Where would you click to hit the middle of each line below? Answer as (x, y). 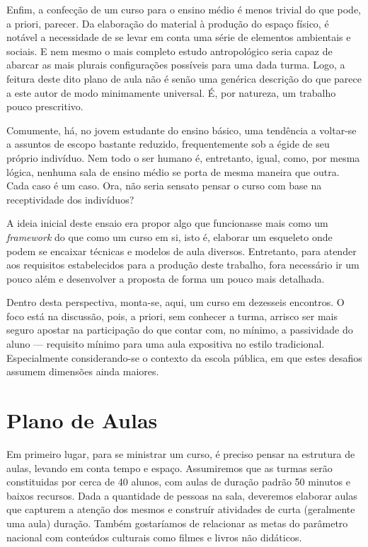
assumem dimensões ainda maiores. (83, 371)
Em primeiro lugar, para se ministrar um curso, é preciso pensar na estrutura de (181, 453)
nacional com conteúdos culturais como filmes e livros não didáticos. (154, 537)
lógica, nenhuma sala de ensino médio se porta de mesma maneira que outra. (173, 171)
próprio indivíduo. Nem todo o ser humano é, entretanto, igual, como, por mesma (183, 157)
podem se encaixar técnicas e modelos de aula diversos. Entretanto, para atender (182, 251)
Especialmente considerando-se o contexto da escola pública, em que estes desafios (184, 357)
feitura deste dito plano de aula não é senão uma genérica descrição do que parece (184, 78)
